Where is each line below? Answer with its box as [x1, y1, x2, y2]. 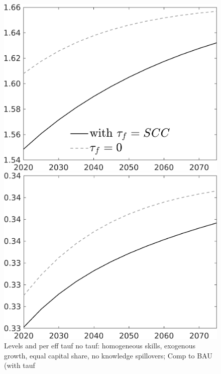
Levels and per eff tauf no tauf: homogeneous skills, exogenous [4, 340, 195, 351]
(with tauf [4, 360, 35, 370]
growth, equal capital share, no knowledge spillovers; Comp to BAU [4, 350, 212, 360]
